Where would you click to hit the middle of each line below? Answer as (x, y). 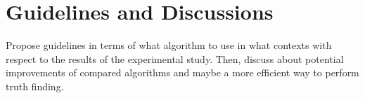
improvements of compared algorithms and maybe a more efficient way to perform (182, 72)
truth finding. (35, 86)
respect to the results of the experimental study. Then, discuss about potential (175, 58)
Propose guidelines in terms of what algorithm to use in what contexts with (169, 45)
